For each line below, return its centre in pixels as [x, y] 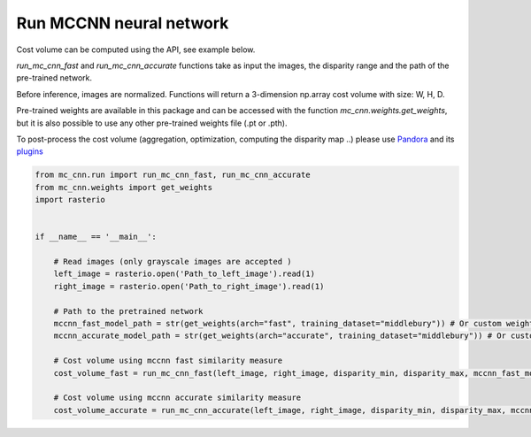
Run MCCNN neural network [123, 23]
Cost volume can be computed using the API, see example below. [136, 50]
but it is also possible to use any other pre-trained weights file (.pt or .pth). [152, 123]
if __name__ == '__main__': [96, 237]
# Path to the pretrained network [128, 311]
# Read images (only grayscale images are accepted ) [173, 261]
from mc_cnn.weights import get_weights [123, 187]
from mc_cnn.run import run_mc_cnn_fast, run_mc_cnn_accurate [173, 175]
